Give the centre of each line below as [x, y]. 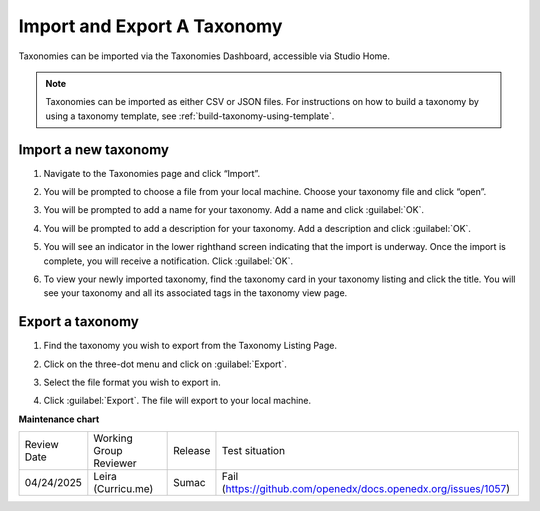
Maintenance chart [59, 419]
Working [113, 438]
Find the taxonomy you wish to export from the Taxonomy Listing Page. [190, 346]
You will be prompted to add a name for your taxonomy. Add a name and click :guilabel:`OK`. [234, 210]
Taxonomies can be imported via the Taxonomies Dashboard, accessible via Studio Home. [204, 56]
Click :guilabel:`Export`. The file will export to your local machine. [177, 401]
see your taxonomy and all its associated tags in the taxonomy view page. [195, 293]
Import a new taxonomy [94, 149]
